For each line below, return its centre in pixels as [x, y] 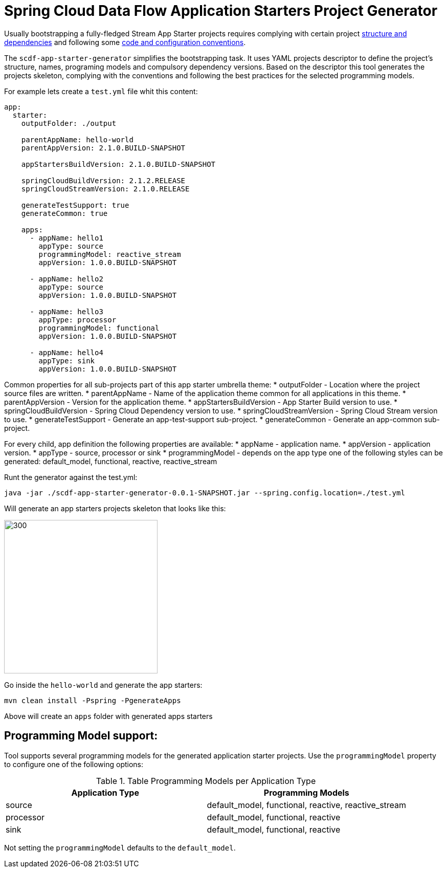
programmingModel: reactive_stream [110, 254]
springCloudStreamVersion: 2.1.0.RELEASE [105, 189]
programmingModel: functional [99, 328]
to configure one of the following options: [74, 764]
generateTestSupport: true [75, 205]
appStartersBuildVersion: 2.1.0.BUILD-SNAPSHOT [118, 164]
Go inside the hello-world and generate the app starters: [103, 685]
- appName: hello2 [66, 279]
